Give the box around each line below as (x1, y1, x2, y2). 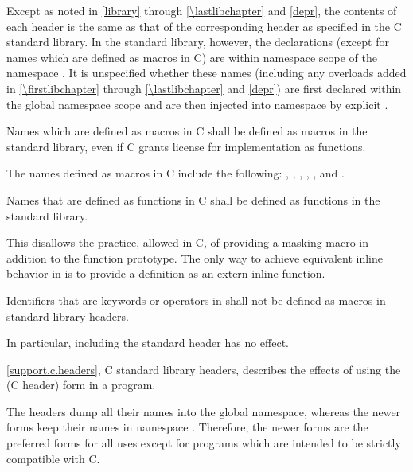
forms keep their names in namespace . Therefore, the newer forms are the (6, 419, 368, 435)
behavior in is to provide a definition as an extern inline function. (6, 265, 325, 282)
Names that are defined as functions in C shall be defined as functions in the (6, 191, 380, 208)
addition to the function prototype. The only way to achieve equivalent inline (6, 249, 383, 266)
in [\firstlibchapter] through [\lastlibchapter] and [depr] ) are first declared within (6, 80, 402, 96)
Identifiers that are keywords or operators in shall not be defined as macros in (6, 291, 386, 308)
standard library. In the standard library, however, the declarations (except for (6, 33, 389, 50)
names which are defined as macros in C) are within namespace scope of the (6, 49, 377, 65)
